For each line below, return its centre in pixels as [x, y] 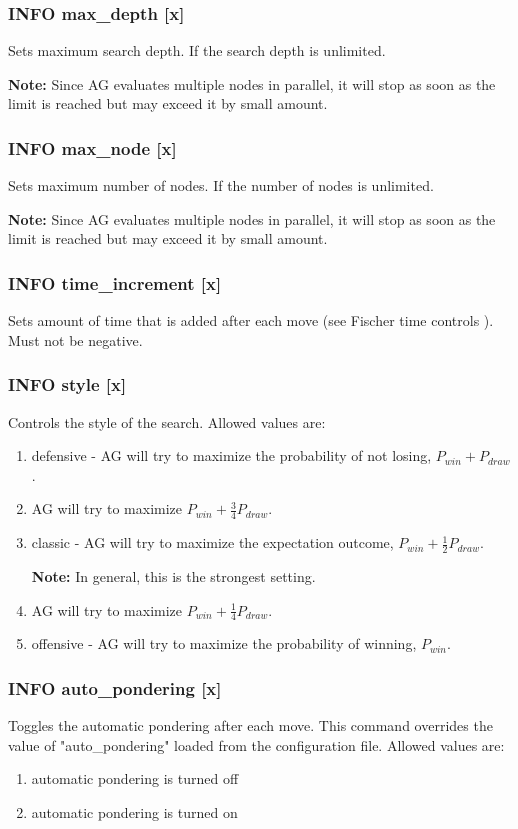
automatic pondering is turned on [134, 812]
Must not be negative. [75, 339]
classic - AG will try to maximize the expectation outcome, [212, 542]
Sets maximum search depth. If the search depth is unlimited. [197, 50]
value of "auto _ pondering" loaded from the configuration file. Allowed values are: [256, 744]
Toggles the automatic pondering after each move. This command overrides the [250, 725]
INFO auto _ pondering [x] [115, 688]
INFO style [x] [67, 384]
